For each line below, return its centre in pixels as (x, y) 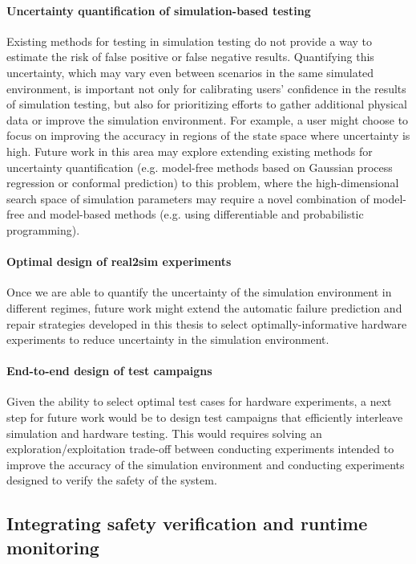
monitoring (53, 547)
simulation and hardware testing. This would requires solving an (164, 433)
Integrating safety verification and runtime (187, 523)
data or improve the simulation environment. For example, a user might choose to (208, 119)
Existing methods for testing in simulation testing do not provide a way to (190, 41)
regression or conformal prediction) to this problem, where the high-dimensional (203, 183)
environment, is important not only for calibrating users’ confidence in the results (206, 88)
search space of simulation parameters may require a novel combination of (188, 198)
